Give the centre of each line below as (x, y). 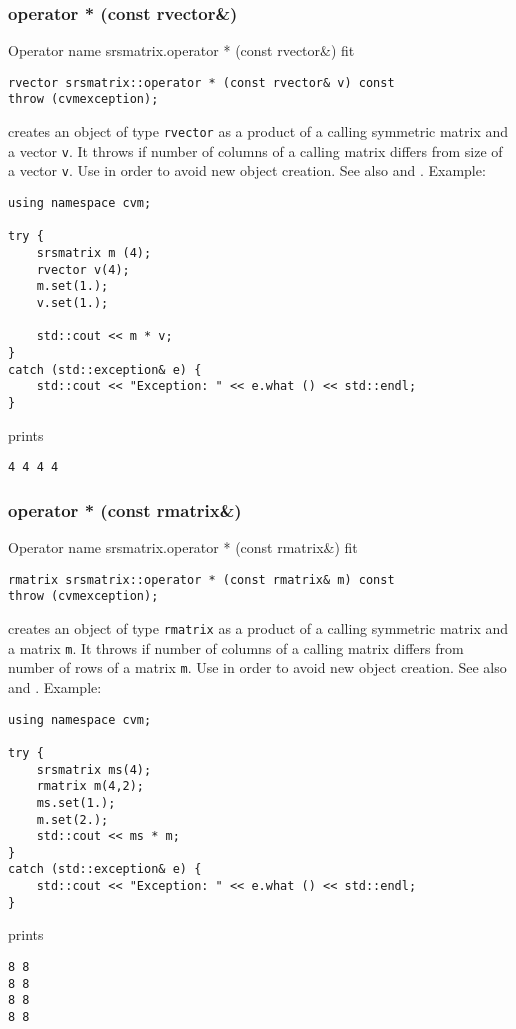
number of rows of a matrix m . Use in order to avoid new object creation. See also (257, 667)
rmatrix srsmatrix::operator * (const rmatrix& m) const (201, 579)
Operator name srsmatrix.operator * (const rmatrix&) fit (183, 547)
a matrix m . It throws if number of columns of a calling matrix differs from (236, 647)
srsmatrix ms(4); (94, 769)
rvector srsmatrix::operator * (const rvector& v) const (201, 82)
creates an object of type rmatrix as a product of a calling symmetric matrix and (258, 628)
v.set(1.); (72, 303)
